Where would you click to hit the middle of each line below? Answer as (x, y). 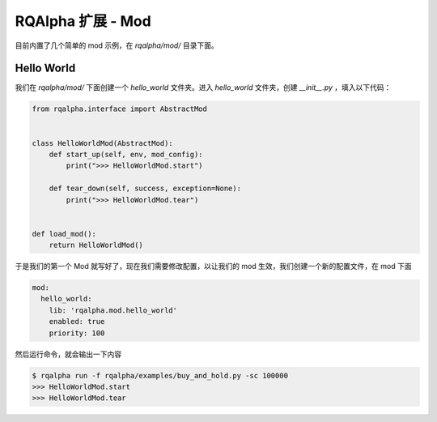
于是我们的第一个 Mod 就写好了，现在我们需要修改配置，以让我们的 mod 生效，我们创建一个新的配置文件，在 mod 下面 (213, 266)
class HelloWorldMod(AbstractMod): (102, 143)
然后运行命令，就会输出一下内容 (68, 354)
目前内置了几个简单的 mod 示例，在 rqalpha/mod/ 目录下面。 (117, 45)
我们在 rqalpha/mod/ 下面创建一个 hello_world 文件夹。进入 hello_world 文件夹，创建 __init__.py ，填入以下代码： (203, 87)
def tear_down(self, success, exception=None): (145, 189)
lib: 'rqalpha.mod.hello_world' (113, 310)
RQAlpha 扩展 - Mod (83, 21)
